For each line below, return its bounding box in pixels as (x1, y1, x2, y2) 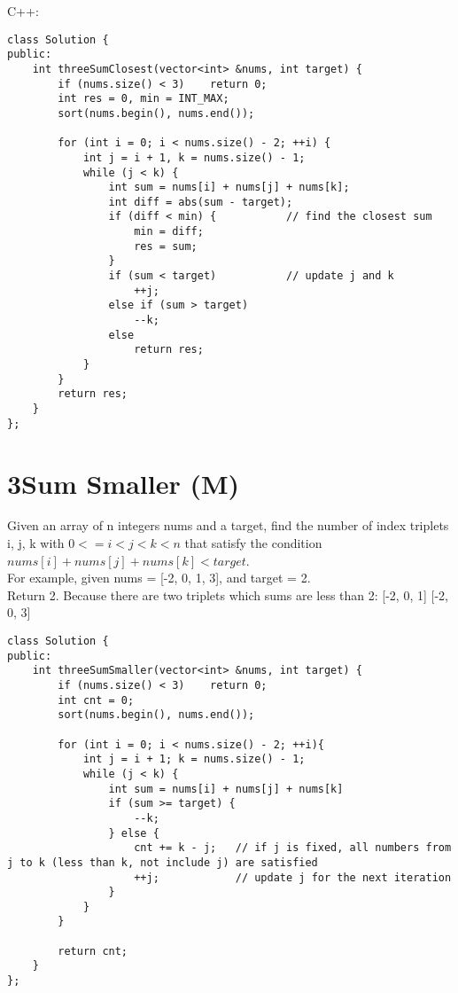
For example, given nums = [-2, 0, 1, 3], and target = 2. (7, 568, 311, 587)
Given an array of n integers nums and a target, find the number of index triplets (7, 516, 449, 535)
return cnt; (58, 944, 128, 958)
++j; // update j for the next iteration (134, 871, 452, 884)
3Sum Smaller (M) (7, 465, 240, 501)
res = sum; (134, 239, 198, 253)
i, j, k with (7, 534, 65, 552)
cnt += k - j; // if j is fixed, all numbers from (134, 841, 452, 855)
